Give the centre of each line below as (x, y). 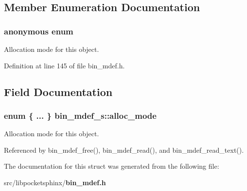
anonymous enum (39, 31)
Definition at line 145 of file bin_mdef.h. (64, 65)
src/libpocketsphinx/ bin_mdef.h (55, 182)
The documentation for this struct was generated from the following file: (112, 166)
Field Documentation (58, 91)
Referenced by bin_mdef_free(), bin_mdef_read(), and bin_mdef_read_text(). (124, 150)
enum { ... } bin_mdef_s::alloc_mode (80, 115)
